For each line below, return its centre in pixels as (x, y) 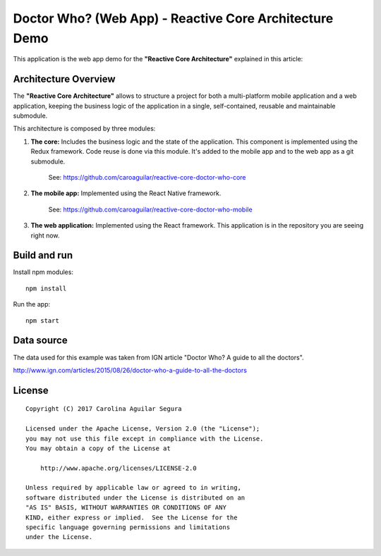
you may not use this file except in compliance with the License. (145, 438)
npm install (46, 288)
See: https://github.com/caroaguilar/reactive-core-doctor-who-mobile (151, 209)
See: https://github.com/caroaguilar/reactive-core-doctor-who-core (147, 177)
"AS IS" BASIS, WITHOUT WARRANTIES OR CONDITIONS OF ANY (126, 508)
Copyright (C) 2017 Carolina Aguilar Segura (104, 409)
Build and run (43, 255)
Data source (40, 341)
